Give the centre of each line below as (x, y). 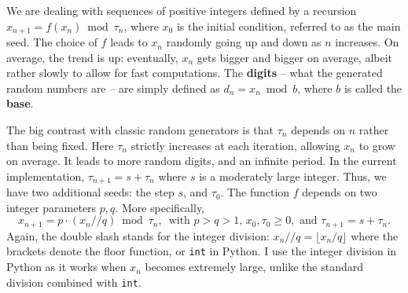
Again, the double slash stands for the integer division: (138, 235)
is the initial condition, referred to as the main (289, 26)
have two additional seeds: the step (90, 192)
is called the (373, 88)
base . (20, 103)
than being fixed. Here (60, 145)
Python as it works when (66, 267)
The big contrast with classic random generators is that (140, 130)
